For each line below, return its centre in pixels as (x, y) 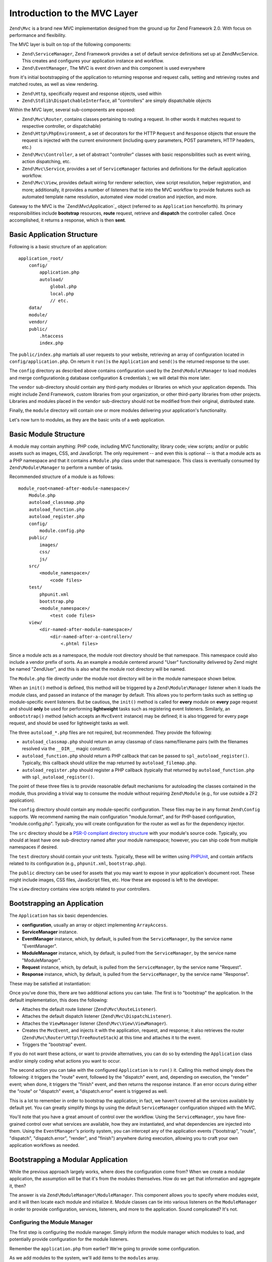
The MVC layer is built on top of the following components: (70, 44)
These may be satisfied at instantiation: (50, 983)
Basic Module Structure (47, 434)
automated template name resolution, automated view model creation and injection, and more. (120, 197)
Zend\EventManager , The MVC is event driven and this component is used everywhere (114, 68)
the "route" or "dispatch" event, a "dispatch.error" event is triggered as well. (89, 1091)
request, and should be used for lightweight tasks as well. (69, 723)
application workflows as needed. (44, 1145)
